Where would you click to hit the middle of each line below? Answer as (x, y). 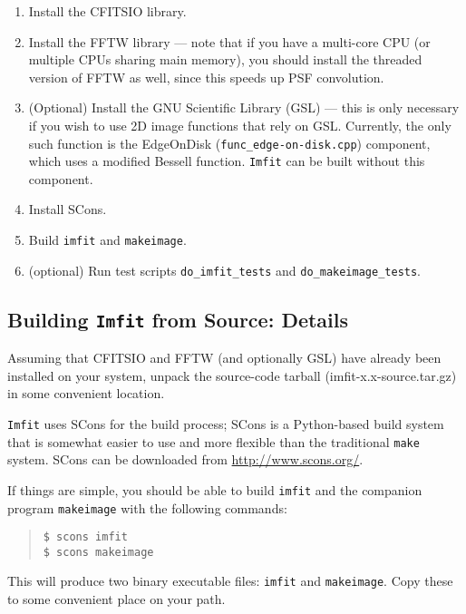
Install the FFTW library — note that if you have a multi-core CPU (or (229, 41)
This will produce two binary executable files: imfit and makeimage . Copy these (230, 581)
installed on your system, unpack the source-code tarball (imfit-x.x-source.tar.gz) (232, 375)
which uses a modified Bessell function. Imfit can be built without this (227, 161)
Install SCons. (68, 209)
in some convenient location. (86, 393)
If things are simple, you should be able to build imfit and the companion (215, 489)
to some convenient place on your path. (116, 599)
